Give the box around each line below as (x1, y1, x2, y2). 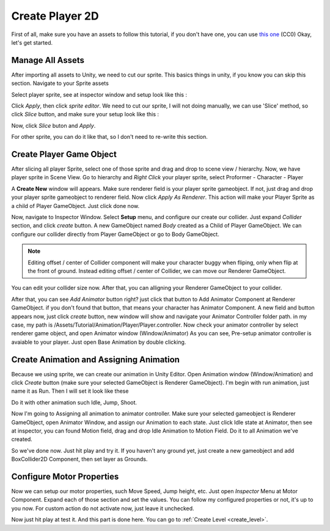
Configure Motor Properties (11, 471, 119, 481)
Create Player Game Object (11, 149, 117, 159)
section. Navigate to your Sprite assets (11, 80, 109, 87)
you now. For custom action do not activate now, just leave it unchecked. (11, 505, 195, 512)
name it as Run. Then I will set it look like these (11, 387, 129, 395)
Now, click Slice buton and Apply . (11, 122, 96, 129)
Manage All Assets (11, 55, 85, 65)
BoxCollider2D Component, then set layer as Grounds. (11, 456, 148, 463)
